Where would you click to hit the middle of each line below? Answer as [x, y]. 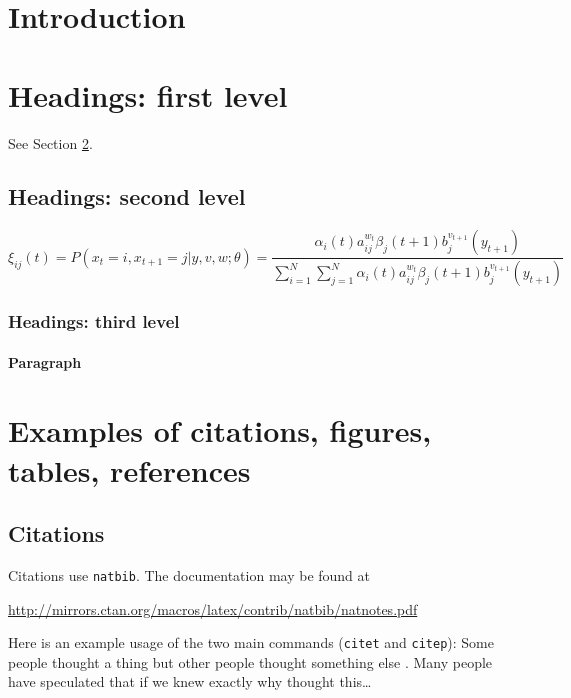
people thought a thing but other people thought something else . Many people [250, 661]
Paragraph [45, 361]
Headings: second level [127, 196]
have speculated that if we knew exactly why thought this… [190, 681]
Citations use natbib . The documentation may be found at [189, 574]
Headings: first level [148, 94]
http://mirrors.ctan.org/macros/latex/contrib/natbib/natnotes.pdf [213, 608]
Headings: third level [94, 321]
